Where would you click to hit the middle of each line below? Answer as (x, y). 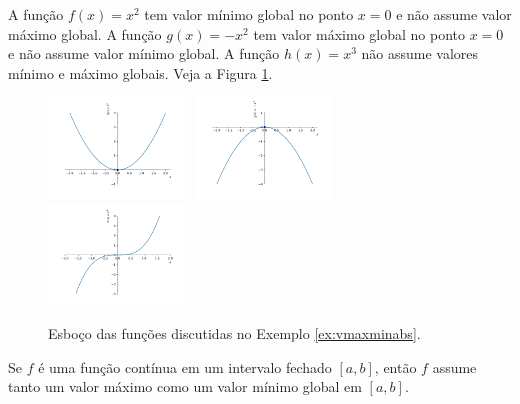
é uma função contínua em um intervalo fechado (185, 366)
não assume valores (420, 53)
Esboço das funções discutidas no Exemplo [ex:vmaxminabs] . (234, 333)
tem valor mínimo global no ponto (249, 14)
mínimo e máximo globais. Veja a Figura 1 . (140, 72)
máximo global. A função (85, 33)
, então (395, 366)
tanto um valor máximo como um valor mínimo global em (185, 386)
